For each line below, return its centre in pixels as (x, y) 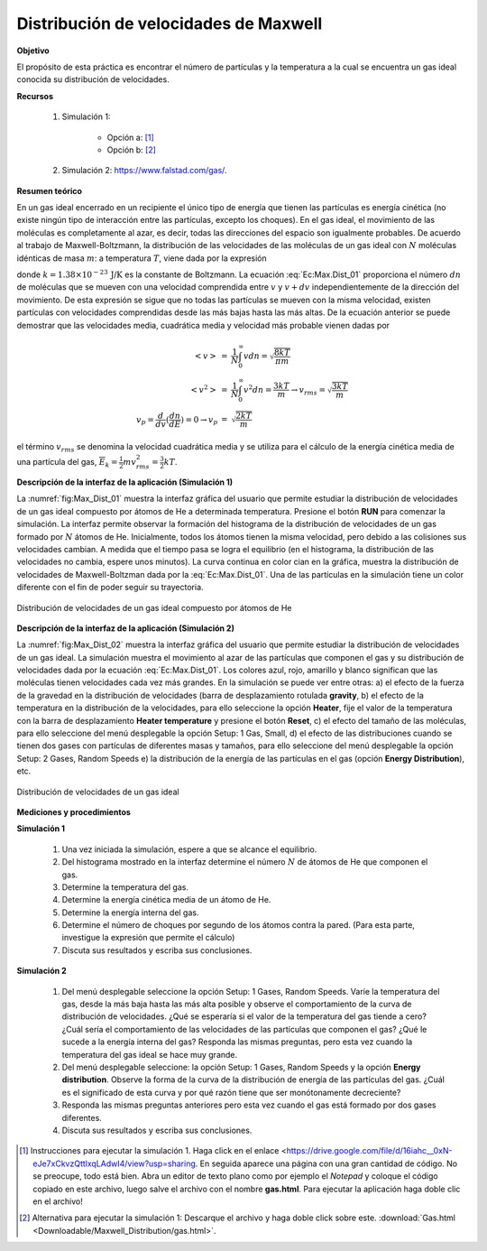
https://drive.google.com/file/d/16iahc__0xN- (369, 1151)
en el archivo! (58, 1201)
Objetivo (33, 51)
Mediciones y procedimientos (74, 811)
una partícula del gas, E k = (67, 463)
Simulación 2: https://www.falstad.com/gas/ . (144, 171)
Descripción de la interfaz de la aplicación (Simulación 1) (125, 482)
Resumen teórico (50, 190)
